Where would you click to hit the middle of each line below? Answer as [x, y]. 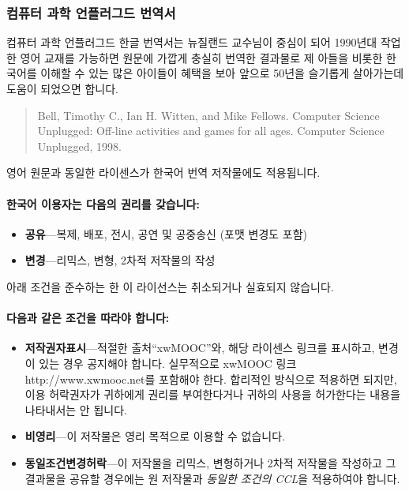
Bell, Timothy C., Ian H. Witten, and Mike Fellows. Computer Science [208, 115]
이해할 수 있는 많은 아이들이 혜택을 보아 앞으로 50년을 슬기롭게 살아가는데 [222, 73]
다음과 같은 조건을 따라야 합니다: [88, 318]
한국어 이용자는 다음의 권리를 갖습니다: [103, 203]
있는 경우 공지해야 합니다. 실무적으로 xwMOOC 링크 [168, 363]
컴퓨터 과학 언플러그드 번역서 [91, 12]
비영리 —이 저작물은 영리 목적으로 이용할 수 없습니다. [155, 436]
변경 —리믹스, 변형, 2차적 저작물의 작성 [120, 260]
